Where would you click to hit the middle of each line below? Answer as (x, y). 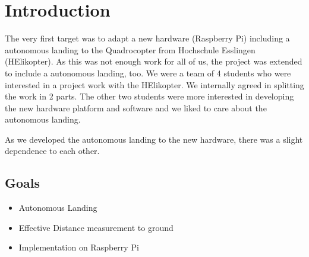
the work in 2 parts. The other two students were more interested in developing (149, 96)
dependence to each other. (52, 151)
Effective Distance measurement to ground (96, 227)
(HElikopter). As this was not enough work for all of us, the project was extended (154, 61)
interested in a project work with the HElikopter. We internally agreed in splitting (154, 84)
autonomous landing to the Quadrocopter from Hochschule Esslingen (130, 49)
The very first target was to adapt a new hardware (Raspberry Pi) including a (147, 38)
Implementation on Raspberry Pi (79, 247)
